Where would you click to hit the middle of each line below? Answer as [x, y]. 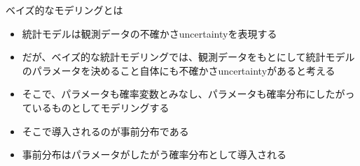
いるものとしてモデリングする [101, 107]
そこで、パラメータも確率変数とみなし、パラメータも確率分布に [169, 94]
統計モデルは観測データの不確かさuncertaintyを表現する [150, 33]
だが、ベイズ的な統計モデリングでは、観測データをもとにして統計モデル [188, 57]
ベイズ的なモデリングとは [64, 10]
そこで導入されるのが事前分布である [105, 131]
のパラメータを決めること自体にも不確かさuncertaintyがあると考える [179, 70]
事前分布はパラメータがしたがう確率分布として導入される [154, 154]
